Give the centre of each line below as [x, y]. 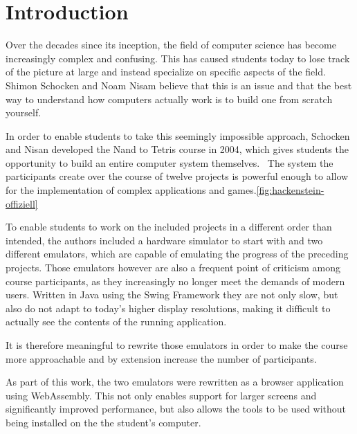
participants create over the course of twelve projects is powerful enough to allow [177, 176]
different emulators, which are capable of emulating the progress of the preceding [177, 254]
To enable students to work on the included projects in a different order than [169, 227]
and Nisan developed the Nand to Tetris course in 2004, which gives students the [177, 149]
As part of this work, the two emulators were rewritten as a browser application [175, 382]
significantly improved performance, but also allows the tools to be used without [176, 409]
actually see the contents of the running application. [116, 322]
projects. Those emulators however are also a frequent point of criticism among [173, 268]
